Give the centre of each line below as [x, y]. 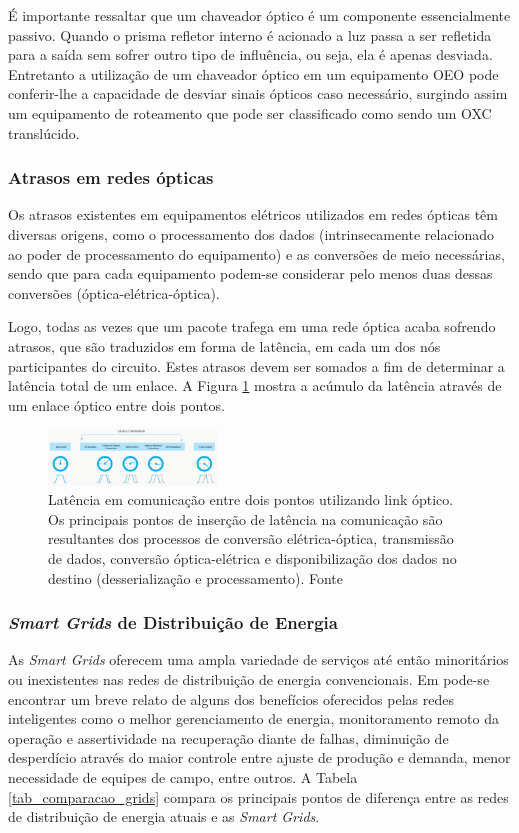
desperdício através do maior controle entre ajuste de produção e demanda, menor [259, 757]
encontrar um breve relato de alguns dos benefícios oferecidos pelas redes [231, 698]
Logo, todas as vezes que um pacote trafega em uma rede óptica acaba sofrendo [252, 326]
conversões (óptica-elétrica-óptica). [114, 292]
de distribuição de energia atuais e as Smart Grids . [164, 816]
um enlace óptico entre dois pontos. [116, 404]
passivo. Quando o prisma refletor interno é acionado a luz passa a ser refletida [250, 34]
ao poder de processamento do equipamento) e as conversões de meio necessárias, [256, 253]
